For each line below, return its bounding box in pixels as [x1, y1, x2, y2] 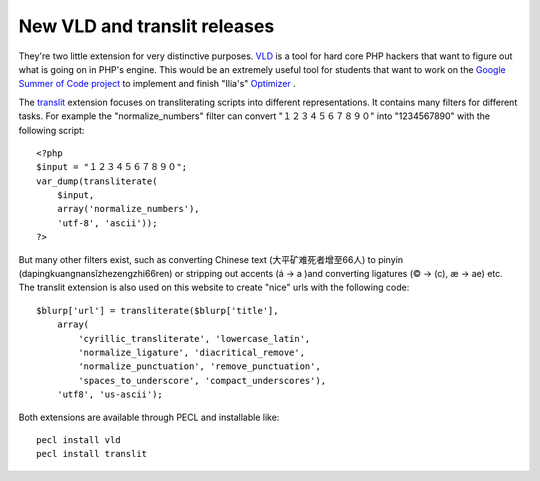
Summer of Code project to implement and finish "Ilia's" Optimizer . [18, 78, 297, 90]
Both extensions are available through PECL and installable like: [18, 411, 280, 423]
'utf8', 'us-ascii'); [56, 389, 164, 400]
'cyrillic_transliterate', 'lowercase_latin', [78, 333, 311, 344]
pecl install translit [36, 448, 148, 460]
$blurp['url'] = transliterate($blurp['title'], [36, 305, 279, 316]
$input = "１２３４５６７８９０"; [36, 161, 188, 173]
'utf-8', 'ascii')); [56, 217, 158, 229]
